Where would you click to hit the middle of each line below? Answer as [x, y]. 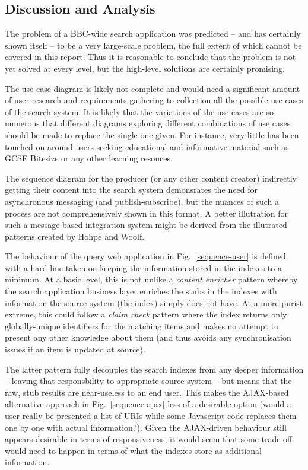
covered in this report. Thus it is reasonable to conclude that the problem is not [150, 57]
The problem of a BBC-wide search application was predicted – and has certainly [153, 34]
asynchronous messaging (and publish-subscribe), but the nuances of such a [142, 201]
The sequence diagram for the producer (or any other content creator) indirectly [151, 178]
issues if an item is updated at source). [75, 349]
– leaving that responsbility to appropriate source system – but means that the [148, 381]
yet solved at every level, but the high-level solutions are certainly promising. [145, 68]
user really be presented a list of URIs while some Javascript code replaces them [151, 416]
